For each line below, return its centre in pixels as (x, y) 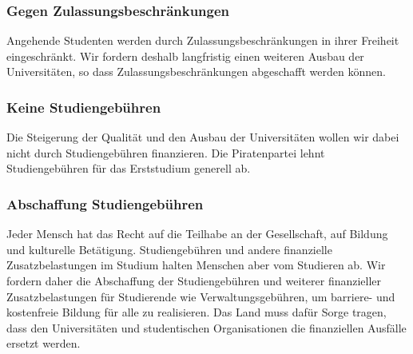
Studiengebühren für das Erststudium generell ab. (129, 168)
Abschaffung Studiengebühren (105, 203)
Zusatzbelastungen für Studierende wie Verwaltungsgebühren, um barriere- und (201, 296)
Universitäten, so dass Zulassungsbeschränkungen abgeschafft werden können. (196, 72)
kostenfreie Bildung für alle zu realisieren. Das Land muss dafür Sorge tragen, (197, 312)
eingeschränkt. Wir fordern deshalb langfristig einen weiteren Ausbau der (185, 56)
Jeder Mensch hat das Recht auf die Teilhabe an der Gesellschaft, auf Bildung (197, 234)
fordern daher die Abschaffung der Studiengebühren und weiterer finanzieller (194, 280)
